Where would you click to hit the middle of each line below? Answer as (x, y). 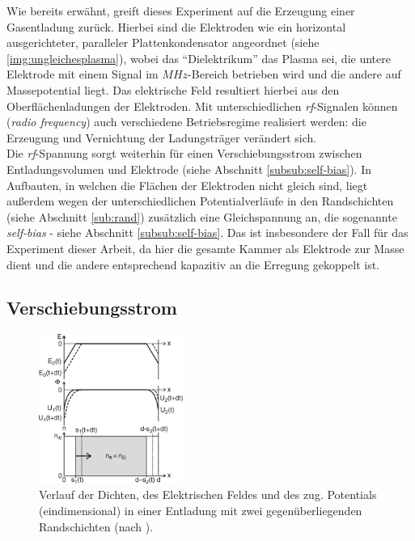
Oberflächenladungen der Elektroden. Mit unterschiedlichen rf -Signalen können (202, 106)
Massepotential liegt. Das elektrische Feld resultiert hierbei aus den (173, 89)
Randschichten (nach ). (96, 526)
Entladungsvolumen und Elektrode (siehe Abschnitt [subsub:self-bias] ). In (189, 169)
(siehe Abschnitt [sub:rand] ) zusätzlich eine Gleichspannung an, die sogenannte (202, 216)
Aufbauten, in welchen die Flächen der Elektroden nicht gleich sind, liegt (187, 185)
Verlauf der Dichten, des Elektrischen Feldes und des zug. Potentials (208, 495)
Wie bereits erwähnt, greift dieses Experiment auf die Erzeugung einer (181, 11)
